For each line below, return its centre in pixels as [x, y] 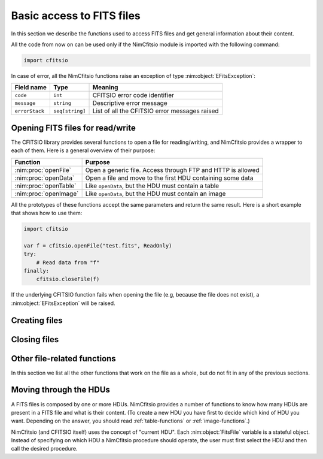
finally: [36, 271]
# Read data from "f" [68, 262]
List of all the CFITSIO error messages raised [156, 111]
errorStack [30, 111]
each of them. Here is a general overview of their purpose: [83, 150]
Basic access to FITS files [76, 16]
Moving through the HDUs [61, 390]
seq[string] [70, 111]
